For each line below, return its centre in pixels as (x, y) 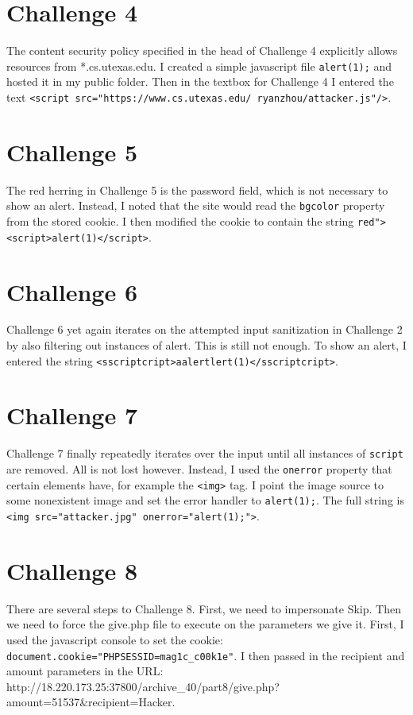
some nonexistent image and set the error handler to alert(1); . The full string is (205, 500)
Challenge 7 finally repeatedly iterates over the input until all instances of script (205, 453)
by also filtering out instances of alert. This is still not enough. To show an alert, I (206, 345)
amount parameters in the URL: (85, 671)
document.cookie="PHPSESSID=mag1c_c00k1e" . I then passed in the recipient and (206, 655)
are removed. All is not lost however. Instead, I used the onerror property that (199, 469)
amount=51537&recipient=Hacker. (91, 702)
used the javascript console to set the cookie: (115, 640)
